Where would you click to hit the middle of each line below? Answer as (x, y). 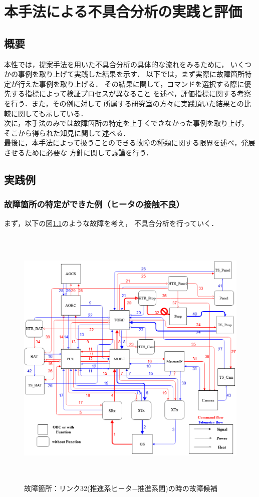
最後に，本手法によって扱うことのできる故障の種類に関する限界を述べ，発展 (130, 143)
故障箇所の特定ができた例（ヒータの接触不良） (94, 204)
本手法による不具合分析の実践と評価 (123, 11)
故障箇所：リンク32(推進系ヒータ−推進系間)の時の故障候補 (121, 488)
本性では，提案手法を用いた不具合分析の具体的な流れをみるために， (116, 64)
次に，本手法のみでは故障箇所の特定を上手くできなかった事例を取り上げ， (126, 123)
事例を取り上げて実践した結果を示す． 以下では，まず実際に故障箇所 (131, 74)
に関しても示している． (49, 113)
